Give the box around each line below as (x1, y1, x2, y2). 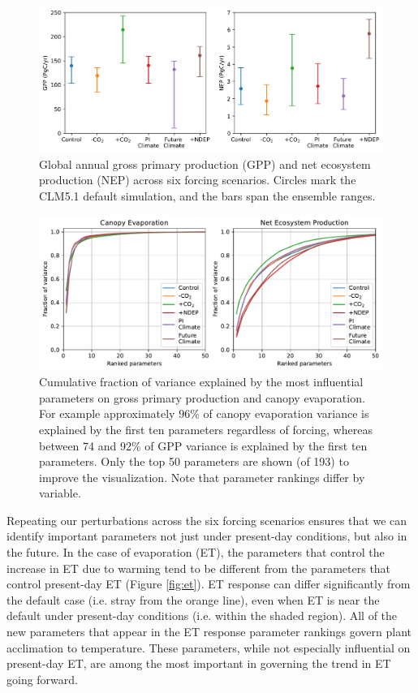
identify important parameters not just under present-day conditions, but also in (6, 527, 407, 544)
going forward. (6, 670, 78, 687)
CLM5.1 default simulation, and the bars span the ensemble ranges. (39, 187, 376, 204)
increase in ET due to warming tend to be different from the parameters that (6, 559, 391, 576)
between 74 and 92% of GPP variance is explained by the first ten (39, 437, 368, 454)
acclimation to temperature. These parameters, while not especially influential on (6, 639, 411, 656)
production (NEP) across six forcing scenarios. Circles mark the (39, 171, 356, 188)
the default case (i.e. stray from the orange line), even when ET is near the (6, 591, 380, 608)
